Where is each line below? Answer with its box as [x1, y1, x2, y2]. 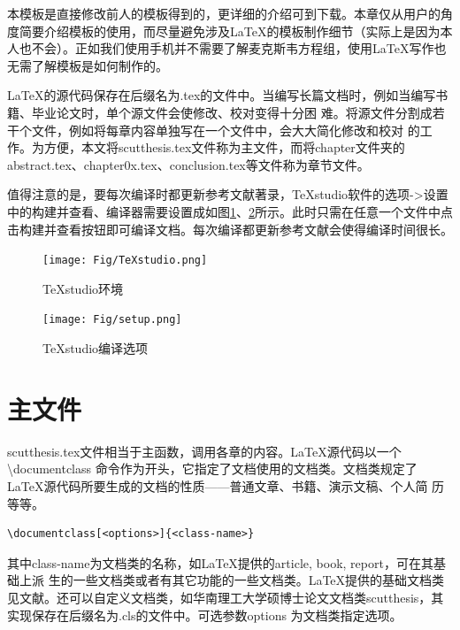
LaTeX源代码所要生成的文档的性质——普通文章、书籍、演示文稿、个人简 [7, 476, 428, 495]
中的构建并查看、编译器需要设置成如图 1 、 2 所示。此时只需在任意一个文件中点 [7, 202, 453, 220]
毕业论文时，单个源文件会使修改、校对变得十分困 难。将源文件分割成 [31, 103, 433, 121]
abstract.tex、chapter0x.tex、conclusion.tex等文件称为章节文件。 [7, 155, 370, 173]
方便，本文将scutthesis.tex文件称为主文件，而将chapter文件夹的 [43, 138, 405, 157]
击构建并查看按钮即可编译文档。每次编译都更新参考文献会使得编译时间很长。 [7, 219, 453, 238]
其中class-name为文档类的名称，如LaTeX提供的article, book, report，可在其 [7, 553, 433, 572]
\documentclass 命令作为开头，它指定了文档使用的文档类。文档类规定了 [7, 459, 418, 478]
